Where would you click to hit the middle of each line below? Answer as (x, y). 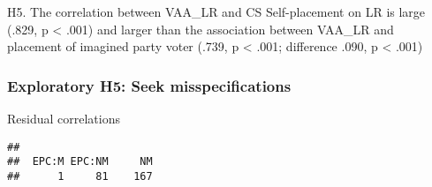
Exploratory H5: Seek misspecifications (149, 85)
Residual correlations (64, 118)
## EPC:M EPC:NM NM (80, 162)
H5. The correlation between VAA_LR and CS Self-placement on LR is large (216, 11)
